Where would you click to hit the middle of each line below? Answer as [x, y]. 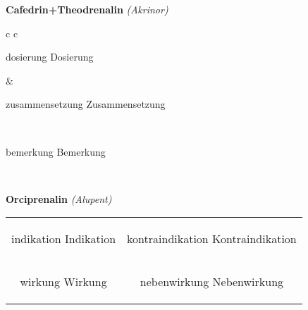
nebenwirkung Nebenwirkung [212, 282]
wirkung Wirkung [63, 282]
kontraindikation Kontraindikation [212, 239]
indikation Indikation [64, 239]
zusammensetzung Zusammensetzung [86, 104]
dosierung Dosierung [50, 57]
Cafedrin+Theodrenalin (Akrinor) [87, 9]
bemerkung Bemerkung [56, 151]
